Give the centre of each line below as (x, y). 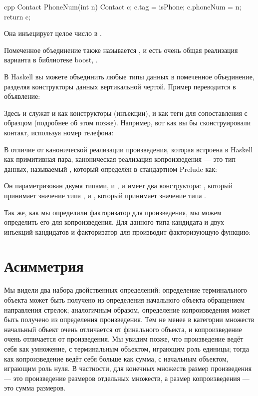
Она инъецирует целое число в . (53, 33)
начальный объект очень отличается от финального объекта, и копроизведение (123, 329)
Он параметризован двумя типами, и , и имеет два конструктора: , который (118, 186)
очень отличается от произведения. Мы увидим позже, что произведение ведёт (124, 339)
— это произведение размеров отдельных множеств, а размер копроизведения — (127, 378)
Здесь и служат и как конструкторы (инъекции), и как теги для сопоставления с (126, 113)
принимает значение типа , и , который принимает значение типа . (105, 195)
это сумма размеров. (35, 388)
